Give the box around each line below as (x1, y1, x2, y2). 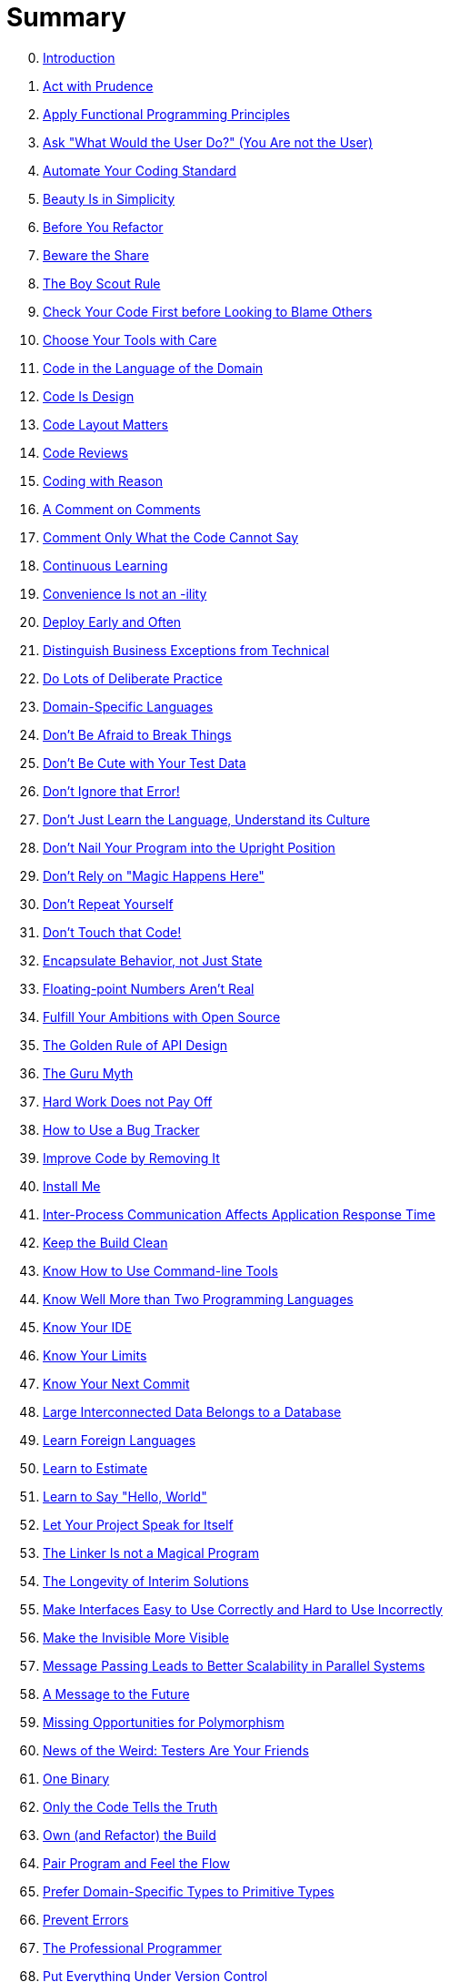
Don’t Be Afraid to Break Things (43, 726, 232, 743)
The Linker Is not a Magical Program (43, 1544, 259, 1561)
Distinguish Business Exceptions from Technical (43, 642, 330, 658)
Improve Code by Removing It (43, 1149, 220, 1166)
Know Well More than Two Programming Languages (43, 1290, 354, 1307)
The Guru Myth (43, 1065, 134, 1081)
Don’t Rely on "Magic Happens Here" (43, 867, 265, 884)
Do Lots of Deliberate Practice (43, 670, 223, 686)
